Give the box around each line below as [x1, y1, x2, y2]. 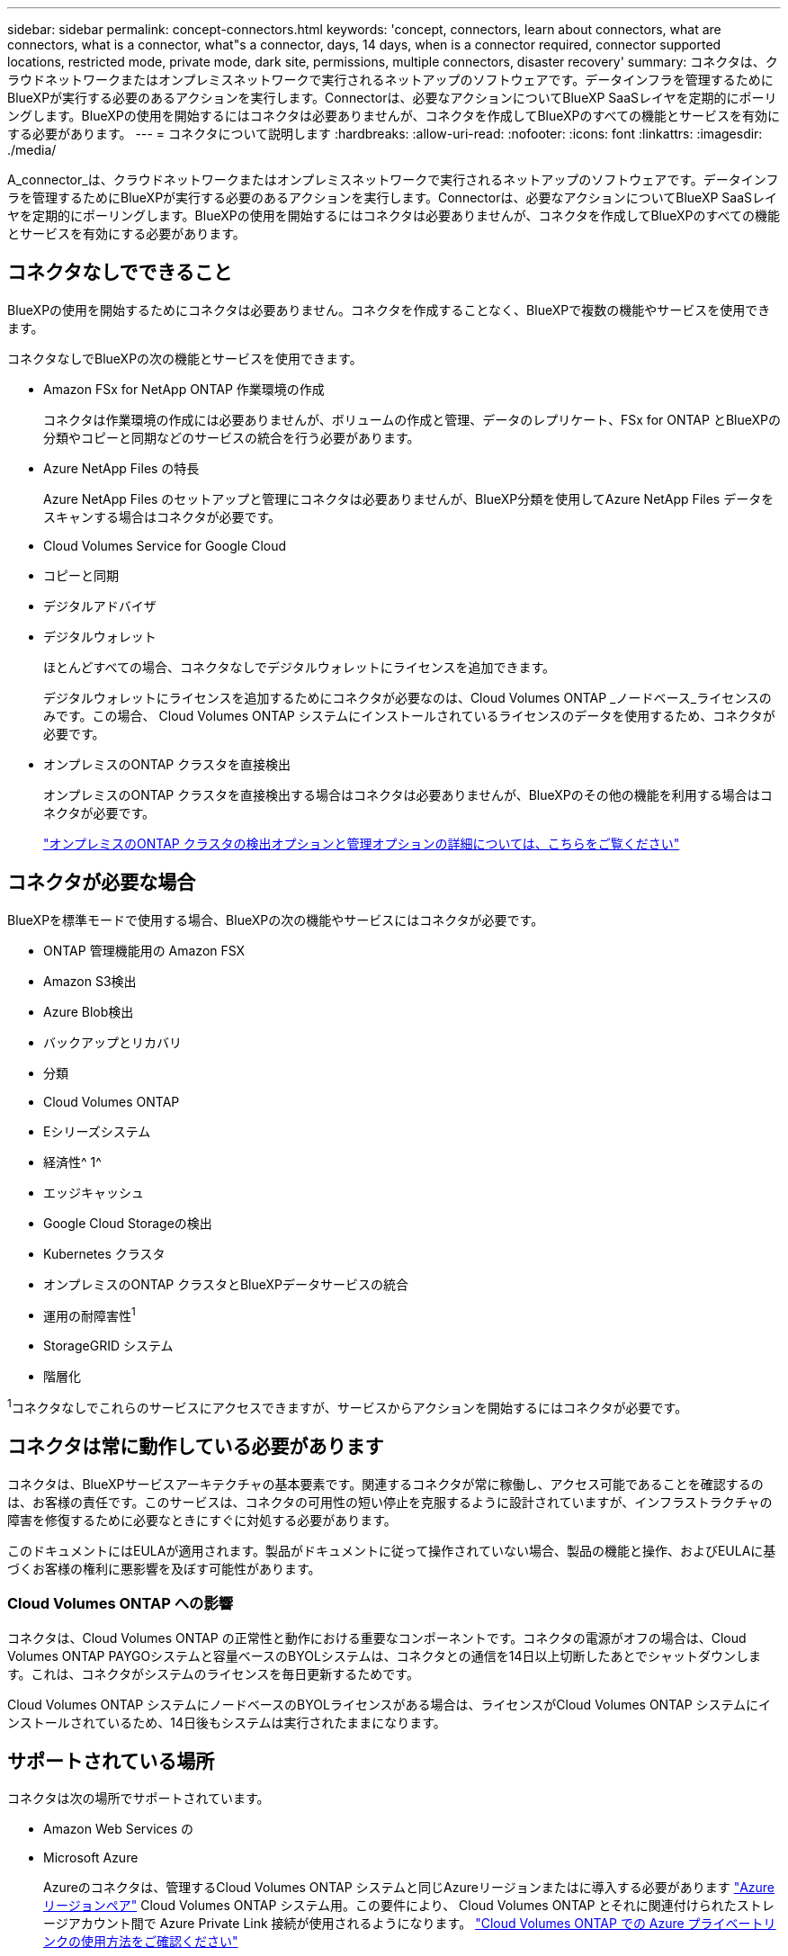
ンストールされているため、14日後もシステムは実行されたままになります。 [7, 1714, 446, 1730]
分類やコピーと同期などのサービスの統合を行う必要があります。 [43, 429, 420, 445]
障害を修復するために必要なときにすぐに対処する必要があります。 [7, 1512, 397, 1528]
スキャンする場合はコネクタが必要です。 [43, 508, 282, 525]
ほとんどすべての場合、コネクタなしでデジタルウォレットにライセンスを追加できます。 [43, 659, 556, 675]
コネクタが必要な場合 [7, 871, 196, 894]
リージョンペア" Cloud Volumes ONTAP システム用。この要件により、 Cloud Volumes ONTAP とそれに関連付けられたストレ [43, 1898, 775, 1914]
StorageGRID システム [43, 1338, 174, 1354]
